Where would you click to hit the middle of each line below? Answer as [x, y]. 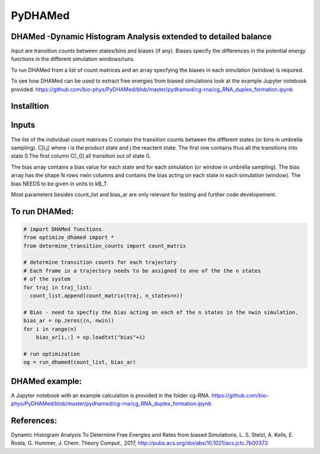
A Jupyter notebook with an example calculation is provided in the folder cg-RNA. [111, 395]
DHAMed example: [47, 381]
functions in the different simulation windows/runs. [73, 59]
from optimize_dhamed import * [69, 237]
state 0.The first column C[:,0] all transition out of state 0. [81, 156]
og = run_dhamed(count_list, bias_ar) [80, 362]
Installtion [30, 106]
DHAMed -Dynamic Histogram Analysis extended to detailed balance [141, 37]
